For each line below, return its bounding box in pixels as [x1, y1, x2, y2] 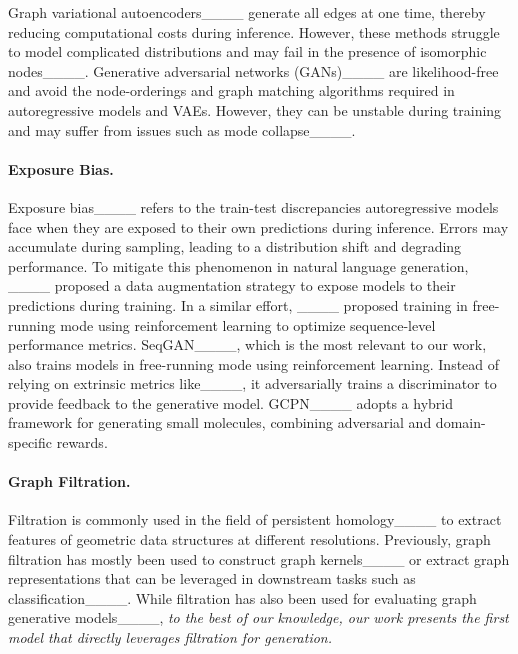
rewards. [56, 432, 108, 453]
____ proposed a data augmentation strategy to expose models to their [8, 275, 456, 296]
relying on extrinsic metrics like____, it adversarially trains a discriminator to [8, 373, 497, 394]
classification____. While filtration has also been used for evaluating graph [8, 587, 477, 608]
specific [8, 432, 53, 453]
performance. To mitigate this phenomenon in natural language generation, [8, 255, 469, 276]
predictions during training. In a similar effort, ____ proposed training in [8, 294, 468, 315]
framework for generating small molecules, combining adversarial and [8, 412, 432, 433]
